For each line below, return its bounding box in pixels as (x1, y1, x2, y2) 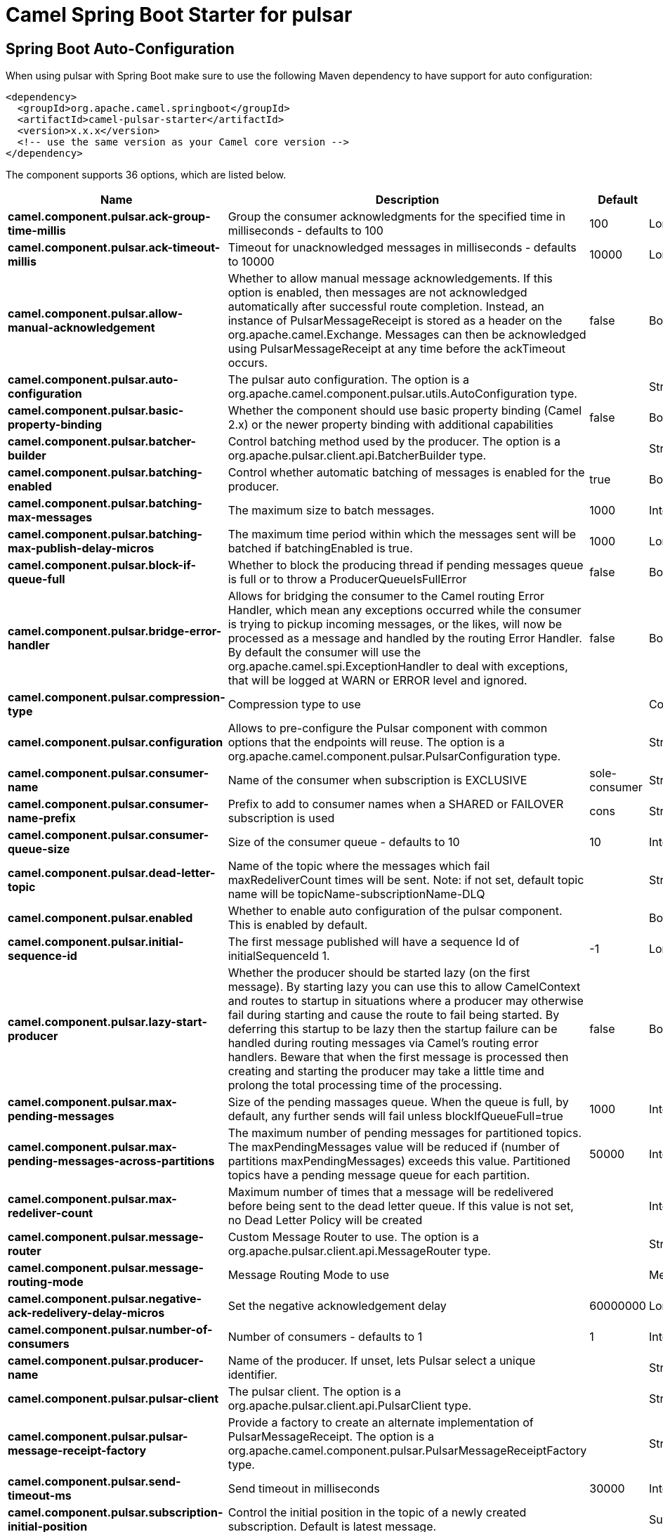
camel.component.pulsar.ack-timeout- (8, 240, 221, 255)
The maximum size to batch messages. (228, 503, 435, 518)
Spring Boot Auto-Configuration (6, 39, 235, 58)
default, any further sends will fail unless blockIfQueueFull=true (228, 1109, 563, 1124)
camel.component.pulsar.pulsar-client (8, 1391, 219, 1406)
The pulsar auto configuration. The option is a (228, 372, 469, 387)
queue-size (8, 842, 70, 857)
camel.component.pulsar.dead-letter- (8, 866, 216, 881)
